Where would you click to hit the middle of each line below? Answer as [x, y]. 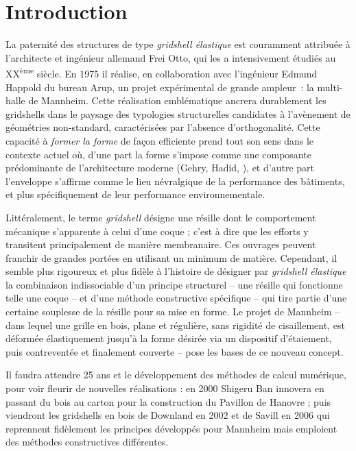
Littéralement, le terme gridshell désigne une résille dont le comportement [161, 217]
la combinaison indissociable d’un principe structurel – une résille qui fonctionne [174, 284]
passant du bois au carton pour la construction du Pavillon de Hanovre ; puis [168, 401]
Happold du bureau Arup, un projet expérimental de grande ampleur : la [160, 87]
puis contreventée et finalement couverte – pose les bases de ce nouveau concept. [175, 351]
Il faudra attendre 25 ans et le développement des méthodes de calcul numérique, [176, 375]
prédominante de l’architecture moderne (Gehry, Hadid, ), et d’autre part [160, 168]
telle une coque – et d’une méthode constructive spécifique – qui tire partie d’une [176, 298]
